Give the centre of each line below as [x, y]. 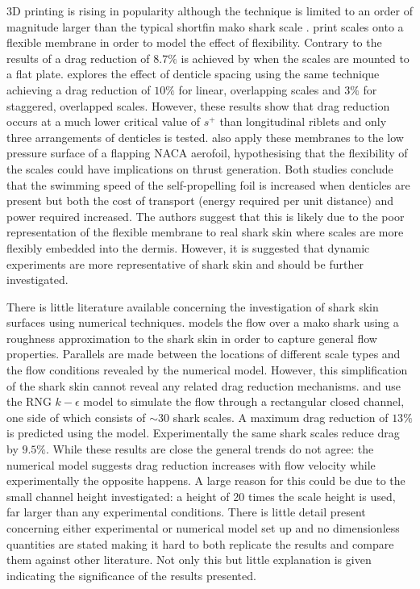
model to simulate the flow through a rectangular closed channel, [244, 401]
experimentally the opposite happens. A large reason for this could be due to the [206, 480]
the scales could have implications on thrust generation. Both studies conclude [200, 168]
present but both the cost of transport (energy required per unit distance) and [200, 201]
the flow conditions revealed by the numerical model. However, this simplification [207, 370]
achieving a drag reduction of [79, 89]
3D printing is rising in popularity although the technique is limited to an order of [210, 10]
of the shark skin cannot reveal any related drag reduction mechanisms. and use [204, 385]
